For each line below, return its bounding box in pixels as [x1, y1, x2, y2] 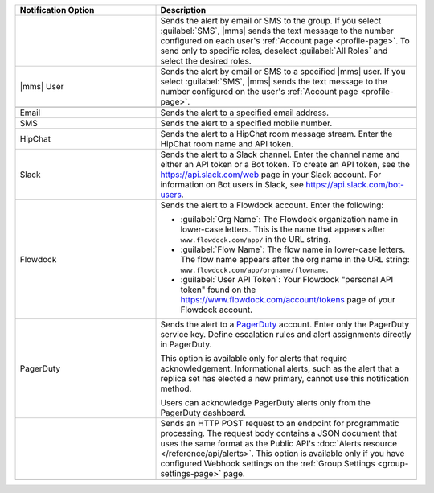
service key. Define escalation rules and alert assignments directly [160, 329, 411, 339]
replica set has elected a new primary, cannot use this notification [160, 373, 410, 384]
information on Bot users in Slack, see [160, 179, 305, 190]
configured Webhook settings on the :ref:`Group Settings [160, 458, 375, 469]
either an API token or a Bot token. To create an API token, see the [160, 159, 410, 170]
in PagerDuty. [160, 339, 212, 350]
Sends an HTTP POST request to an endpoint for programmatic [160, 418, 399, 429]
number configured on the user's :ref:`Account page [160, 86, 358, 97]
